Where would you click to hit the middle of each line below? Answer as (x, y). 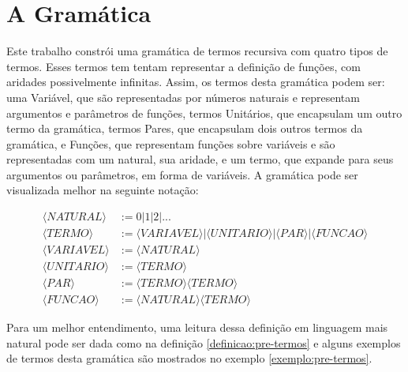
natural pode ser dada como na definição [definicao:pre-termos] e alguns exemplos (204, 342)
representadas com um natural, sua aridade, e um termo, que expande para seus (200, 159)
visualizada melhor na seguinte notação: (103, 190)
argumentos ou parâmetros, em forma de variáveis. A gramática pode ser (182, 174)
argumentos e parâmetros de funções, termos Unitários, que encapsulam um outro (204, 113)
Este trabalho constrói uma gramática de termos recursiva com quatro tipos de (197, 51)
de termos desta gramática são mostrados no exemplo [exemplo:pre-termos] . (189, 358)
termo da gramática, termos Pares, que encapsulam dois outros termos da (185, 128)
